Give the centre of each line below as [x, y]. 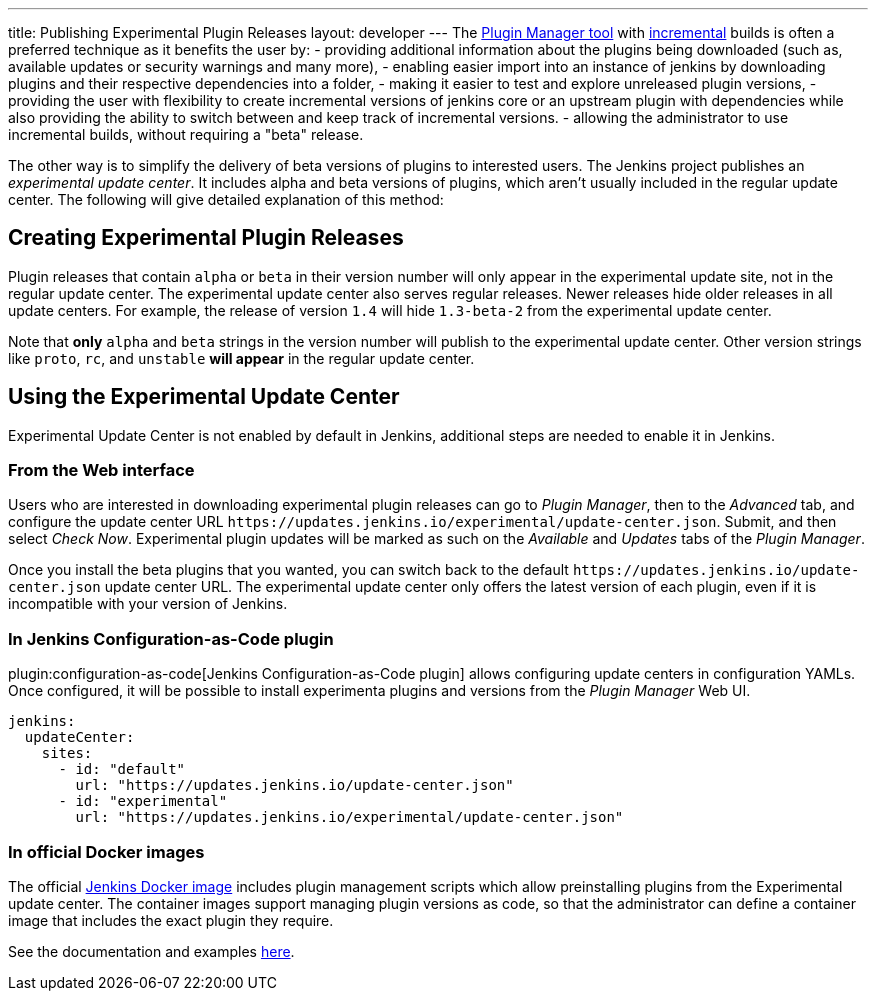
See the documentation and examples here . [151, 951]
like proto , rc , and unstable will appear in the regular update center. [241, 358]
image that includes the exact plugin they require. [171, 920]
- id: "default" [122, 769]
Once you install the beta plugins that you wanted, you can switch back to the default [288, 570]
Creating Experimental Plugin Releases [206, 238]
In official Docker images [106, 851]
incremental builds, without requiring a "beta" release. [186, 134]
